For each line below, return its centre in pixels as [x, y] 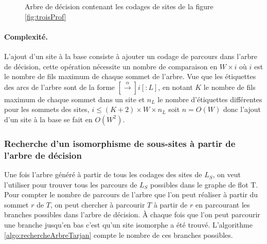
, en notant [175, 87]
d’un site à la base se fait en [48, 119]
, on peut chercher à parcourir [98, 204]
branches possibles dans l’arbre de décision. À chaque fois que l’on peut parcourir [132, 214]
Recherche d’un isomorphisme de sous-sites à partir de [120, 143]
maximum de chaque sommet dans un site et [75, 99]
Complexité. [26, 36]
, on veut [227, 174]
